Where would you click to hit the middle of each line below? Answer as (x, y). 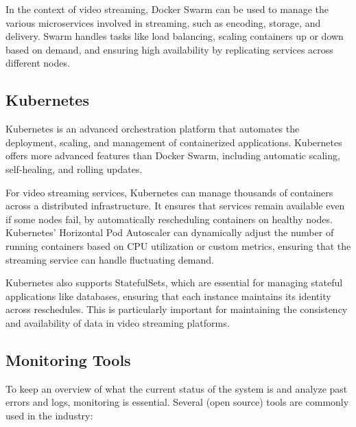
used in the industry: (49, 415)
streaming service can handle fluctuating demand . (110, 259)
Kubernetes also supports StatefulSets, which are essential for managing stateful (174, 282)
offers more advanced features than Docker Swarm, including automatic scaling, (173, 155)
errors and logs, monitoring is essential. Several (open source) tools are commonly (177, 402)
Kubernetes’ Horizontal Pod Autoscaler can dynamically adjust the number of (170, 232)
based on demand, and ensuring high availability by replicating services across (169, 49)
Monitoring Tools (68, 359)
